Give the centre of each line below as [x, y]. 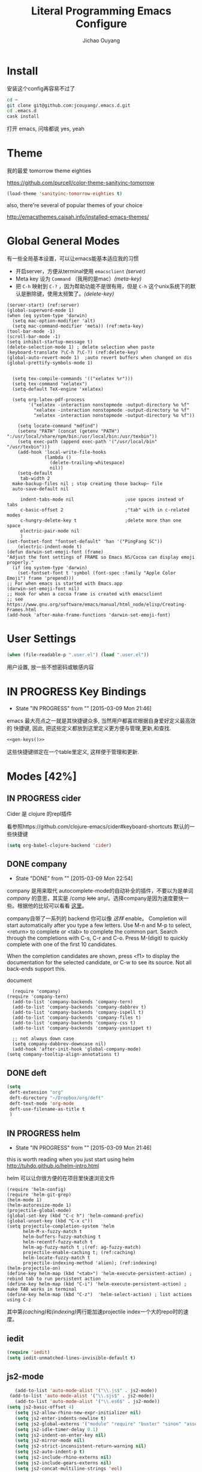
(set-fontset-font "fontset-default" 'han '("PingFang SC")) [85, 541]
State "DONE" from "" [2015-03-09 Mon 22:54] [74, 878]
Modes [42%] [42, 776]
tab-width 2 [35, 478]
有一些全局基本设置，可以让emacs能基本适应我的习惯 [73, 258]
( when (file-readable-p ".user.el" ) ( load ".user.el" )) [78, 655]
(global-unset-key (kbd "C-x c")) [50, 1221]
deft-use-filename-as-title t [47, 1109]
